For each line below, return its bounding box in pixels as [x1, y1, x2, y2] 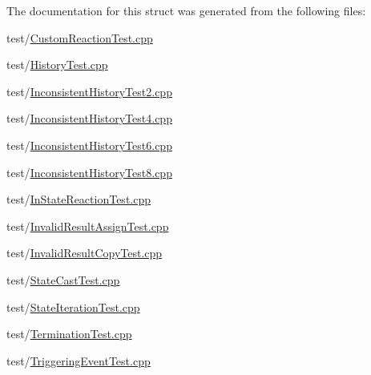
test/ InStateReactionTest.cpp [6, 191, 151, 208]
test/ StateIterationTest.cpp [6, 298, 140, 315]
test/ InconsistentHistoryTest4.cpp [6, 110, 172, 127]
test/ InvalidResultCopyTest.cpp [6, 244, 163, 261]
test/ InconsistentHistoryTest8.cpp [6, 163, 172, 180]
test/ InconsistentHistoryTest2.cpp [6, 83, 172, 99]
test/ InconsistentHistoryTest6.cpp [6, 136, 172, 153]
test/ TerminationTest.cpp [6, 325, 132, 342]
